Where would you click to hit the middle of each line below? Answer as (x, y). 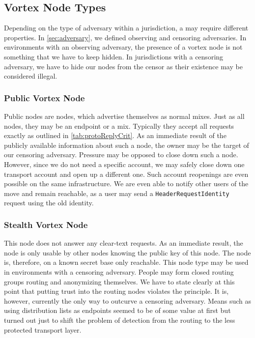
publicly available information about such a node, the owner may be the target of (127, 145)
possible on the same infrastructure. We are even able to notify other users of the (126, 183)
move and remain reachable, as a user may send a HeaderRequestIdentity (117, 193)
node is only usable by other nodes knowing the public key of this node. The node (127, 252)
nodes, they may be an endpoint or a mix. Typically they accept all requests (119, 126)
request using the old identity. (49, 203)
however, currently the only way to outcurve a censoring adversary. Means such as (128, 300)
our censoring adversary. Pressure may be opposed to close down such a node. (121, 155)
